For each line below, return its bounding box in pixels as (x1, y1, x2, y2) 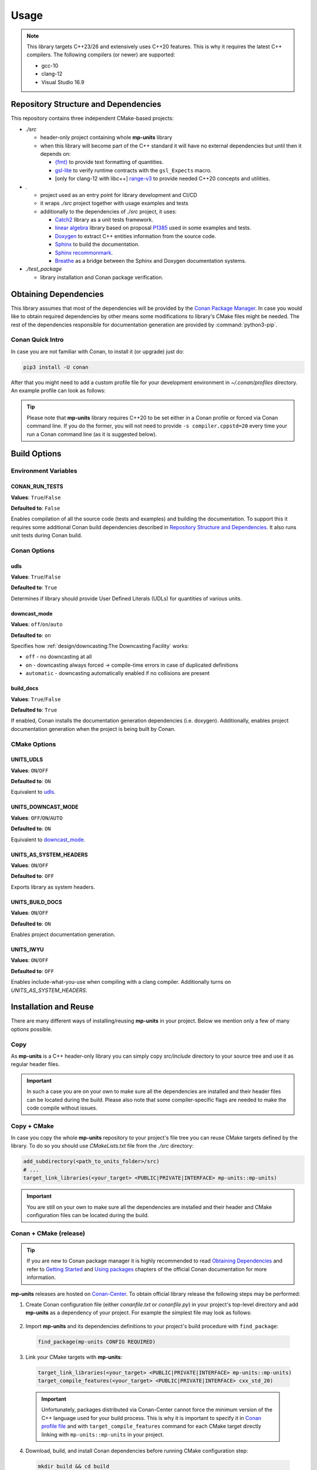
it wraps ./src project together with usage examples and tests (40, 200, 189, 207)
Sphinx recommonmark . (55, 249, 113, 256)
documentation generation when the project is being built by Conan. (11, 725, 176, 732)
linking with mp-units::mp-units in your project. (41, 1431, 164, 1438)
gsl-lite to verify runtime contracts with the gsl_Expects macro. (55, 166, 212, 173)
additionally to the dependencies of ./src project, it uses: (40, 208, 177, 215)
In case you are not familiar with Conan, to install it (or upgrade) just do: (11, 348, 184, 355)
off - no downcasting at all (25, 653, 92, 660)
